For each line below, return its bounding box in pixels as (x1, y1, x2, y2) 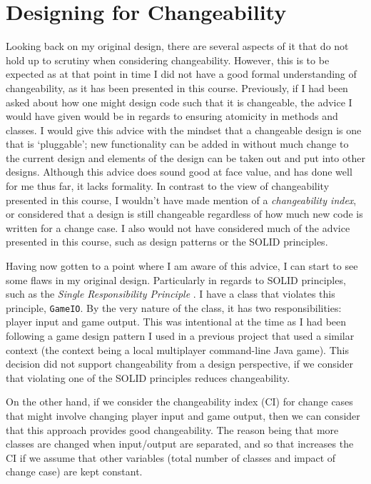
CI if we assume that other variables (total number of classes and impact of (6, 450, 336, 465)
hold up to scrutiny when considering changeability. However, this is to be (6, 52, 330, 67)
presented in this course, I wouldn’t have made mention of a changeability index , (6, 192, 357, 207)
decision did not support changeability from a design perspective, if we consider (6, 356, 354, 371)
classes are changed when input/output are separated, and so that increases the (6, 436, 354, 451)
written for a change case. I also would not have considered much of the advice (6, 220, 350, 235)
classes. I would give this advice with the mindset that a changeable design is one (6, 122, 362, 137)
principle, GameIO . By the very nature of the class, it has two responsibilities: (6, 300, 342, 315)
